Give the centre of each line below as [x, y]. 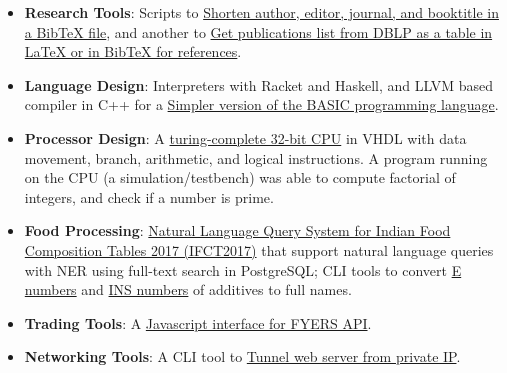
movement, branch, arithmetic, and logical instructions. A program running [256, 157]
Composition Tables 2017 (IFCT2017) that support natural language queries [259, 249]
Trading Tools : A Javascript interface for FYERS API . [198, 322]
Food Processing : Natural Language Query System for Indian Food [237, 230]
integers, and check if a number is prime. [149, 196]
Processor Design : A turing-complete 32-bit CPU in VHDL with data [245, 137]
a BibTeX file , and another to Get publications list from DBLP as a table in [258, 31]
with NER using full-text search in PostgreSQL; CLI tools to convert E [243, 269]
